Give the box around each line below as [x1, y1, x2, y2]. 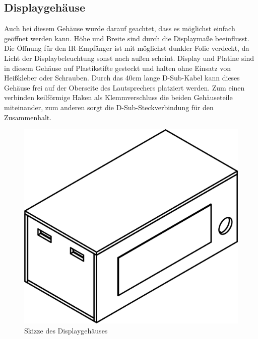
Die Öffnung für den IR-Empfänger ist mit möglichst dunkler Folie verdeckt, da [4, 43, 249, 53]
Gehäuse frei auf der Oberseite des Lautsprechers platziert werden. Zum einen [4, 82, 245, 93]
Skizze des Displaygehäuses [24, 325, 108, 336]
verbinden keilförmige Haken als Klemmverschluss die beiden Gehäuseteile [4, 92, 233, 103]
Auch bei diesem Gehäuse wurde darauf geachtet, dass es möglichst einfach [4, 23, 235, 34]
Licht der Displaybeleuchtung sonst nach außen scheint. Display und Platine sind [4, 52, 254, 63]
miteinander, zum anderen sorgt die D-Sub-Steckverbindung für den [4, 102, 214, 112]
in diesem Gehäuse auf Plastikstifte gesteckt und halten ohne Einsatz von [4, 62, 231, 73]
